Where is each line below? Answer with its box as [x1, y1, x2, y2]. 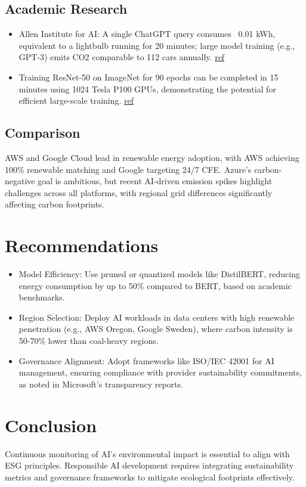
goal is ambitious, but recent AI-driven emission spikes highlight [38, 175, 273, 187]
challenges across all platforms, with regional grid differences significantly [5, 186, 273, 198]
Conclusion [5, 412, 97, 437]
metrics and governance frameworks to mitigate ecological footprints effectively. [5, 470, 295, 483]
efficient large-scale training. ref [18, 94, 134, 107]
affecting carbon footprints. [5, 198, 104, 210]
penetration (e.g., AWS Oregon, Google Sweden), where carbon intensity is [18, 322, 293, 335]
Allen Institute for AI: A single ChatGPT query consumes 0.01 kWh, [18, 27, 276, 40]
